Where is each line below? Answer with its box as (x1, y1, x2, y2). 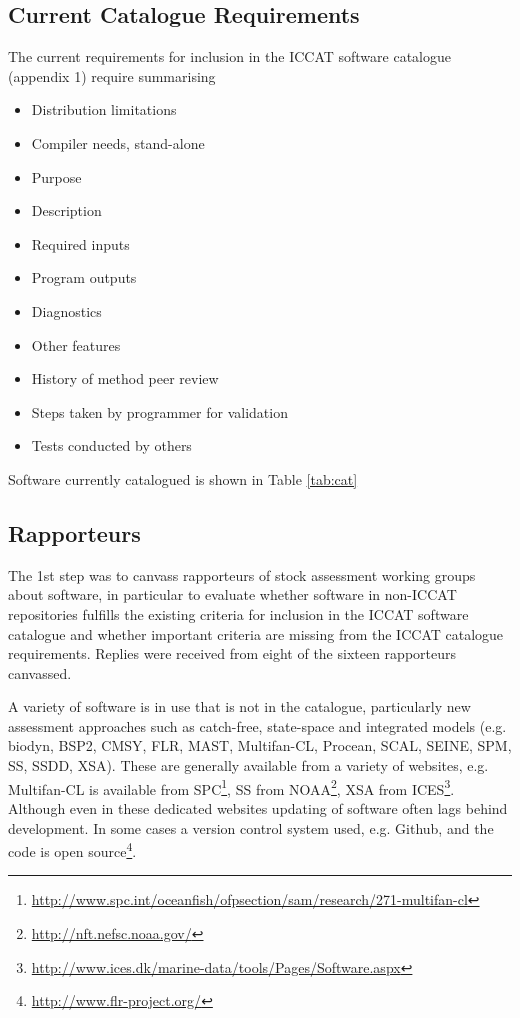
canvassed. (8, 662, 72, 683)
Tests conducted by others (31, 435, 192, 456)
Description (31, 200, 102, 221)
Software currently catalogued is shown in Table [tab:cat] (8, 468, 358, 489)
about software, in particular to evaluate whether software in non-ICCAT (8, 584, 457, 605)
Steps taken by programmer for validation (31, 401, 288, 422)
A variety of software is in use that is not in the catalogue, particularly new (8, 696, 471, 717)
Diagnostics (31, 300, 102, 321)
